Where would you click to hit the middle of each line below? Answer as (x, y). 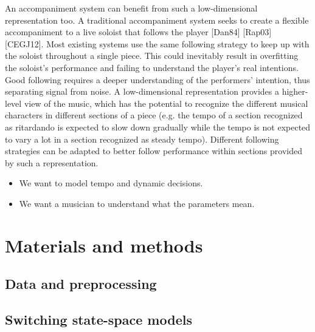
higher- (295, 91)
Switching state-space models (99, 320)
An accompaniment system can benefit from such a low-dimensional (131, 8)
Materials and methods (104, 245)
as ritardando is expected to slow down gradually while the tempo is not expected (158, 127)
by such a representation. (52, 162)
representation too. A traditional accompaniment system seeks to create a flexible (157, 20)
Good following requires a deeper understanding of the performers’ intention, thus (157, 79)
